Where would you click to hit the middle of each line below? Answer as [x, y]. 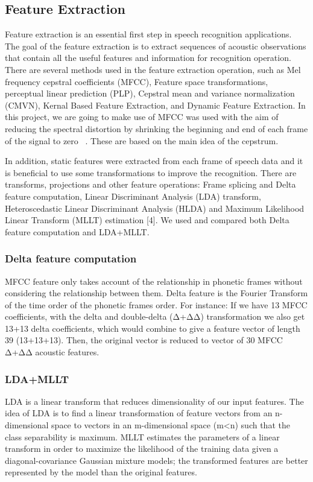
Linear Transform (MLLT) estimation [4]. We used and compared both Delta [147, 220]
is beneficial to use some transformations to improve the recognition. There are [151, 172]
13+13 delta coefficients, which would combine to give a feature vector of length [153, 328]
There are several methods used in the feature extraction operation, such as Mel [153, 69]
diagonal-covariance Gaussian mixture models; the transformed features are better [156, 460]
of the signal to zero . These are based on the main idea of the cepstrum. [142, 140]
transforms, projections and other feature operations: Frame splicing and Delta [150, 184]
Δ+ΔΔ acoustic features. [52, 352]
